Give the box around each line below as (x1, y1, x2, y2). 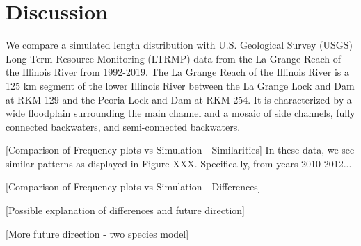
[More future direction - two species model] (6, 226, 189, 240)
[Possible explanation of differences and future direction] (6, 203, 245, 218)
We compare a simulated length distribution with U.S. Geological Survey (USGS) (6, 38, 353, 52)
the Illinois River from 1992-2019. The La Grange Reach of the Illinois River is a (6, 65, 349, 79)
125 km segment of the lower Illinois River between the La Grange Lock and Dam (6, 78, 355, 92)
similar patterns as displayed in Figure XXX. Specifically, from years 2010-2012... (6, 156, 352, 170)
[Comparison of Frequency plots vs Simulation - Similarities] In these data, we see (6, 142, 355, 157)
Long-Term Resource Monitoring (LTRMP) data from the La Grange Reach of (6, 51, 342, 65)
